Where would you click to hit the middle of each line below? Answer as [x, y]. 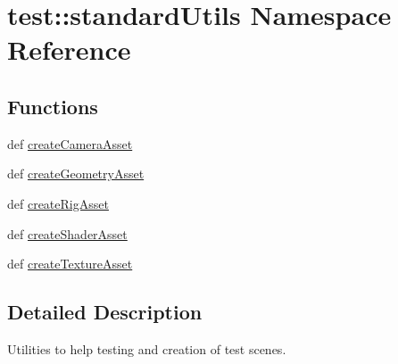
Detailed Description [105, 312]
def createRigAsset [58, 203]
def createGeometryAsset [76, 174]
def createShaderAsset [67, 233]
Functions [53, 106]
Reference [69, 50]
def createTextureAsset [70, 264]
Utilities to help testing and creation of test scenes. [147, 348]
